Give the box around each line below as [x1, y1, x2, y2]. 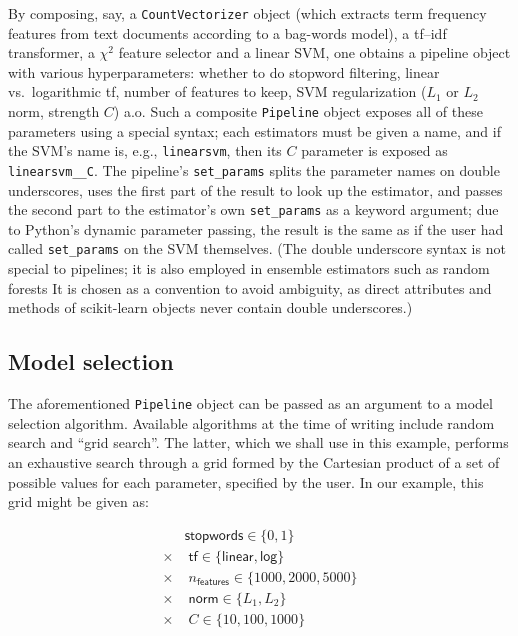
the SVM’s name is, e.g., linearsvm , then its [8, 140, 282, 161]
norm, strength [8, 101, 100, 122]
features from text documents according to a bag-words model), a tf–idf [8, 22, 447, 43]
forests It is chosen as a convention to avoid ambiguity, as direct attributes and [8, 277, 492, 298]
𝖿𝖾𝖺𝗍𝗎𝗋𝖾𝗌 [196, 577, 230, 588]
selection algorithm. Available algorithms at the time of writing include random [8, 412, 495, 433]
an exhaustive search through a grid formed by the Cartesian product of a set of [8, 451, 500, 472]
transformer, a [8, 42, 95, 63]
